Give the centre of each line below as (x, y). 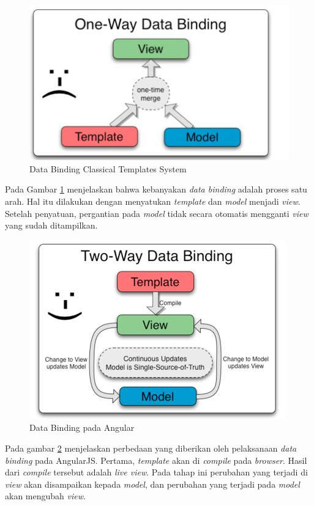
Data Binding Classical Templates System (108, 168)
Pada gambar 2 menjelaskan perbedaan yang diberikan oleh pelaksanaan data (151, 448)
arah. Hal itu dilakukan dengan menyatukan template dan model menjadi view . (153, 201)
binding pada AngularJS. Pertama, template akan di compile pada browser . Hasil (156, 460)
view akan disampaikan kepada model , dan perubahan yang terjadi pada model (152, 484)
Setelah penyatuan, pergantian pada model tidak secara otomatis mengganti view (157, 213)
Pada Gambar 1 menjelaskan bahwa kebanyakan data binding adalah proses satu (156, 189)
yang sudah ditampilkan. (51, 225)
